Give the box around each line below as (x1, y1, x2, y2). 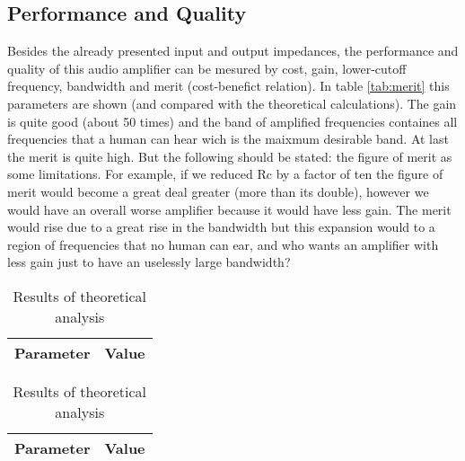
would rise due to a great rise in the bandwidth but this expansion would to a (7, 217, 435, 236)
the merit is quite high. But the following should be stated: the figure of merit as (7, 146, 452, 165)
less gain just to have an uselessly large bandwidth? (7, 253, 291, 271)
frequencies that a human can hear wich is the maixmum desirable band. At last (7, 129, 449, 148)
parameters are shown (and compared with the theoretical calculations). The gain (7, 93, 457, 112)
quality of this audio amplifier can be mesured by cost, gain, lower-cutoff (7, 58, 407, 77)
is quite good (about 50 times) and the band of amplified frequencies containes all (7, 111, 458, 130)
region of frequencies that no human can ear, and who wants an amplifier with (7, 235, 439, 253)
